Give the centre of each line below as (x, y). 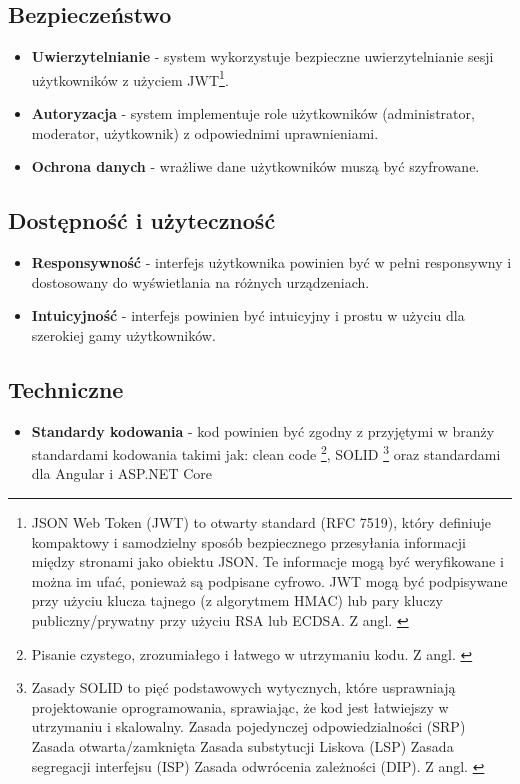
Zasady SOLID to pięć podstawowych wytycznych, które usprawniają (243, 687)
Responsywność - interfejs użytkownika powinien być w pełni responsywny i (271, 262)
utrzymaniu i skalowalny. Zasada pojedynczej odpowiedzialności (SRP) (248, 726)
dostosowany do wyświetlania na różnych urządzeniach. (200, 281)
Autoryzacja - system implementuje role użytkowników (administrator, (253, 113)
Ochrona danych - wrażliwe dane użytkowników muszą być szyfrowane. (255, 166)
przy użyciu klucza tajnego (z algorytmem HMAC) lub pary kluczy (237, 600)
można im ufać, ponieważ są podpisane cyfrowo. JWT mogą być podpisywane (269, 580)
